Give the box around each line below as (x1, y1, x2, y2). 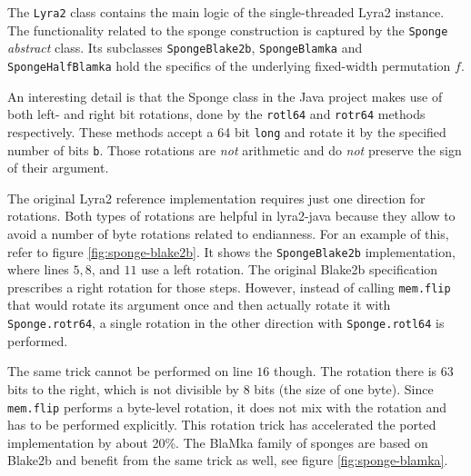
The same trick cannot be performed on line (7, 362, 253, 381)
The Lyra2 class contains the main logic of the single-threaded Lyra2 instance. (7, 3, 445, 21)
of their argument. (7, 158, 109, 177)
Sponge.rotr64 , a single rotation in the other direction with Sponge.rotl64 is (7, 313, 445, 332)
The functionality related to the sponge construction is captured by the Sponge (7, 20, 448, 39)
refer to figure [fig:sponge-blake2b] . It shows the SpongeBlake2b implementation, (7, 242, 456, 261)
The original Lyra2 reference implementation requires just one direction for (7, 188, 426, 207)
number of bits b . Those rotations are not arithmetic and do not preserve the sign (7, 140, 462, 159)
